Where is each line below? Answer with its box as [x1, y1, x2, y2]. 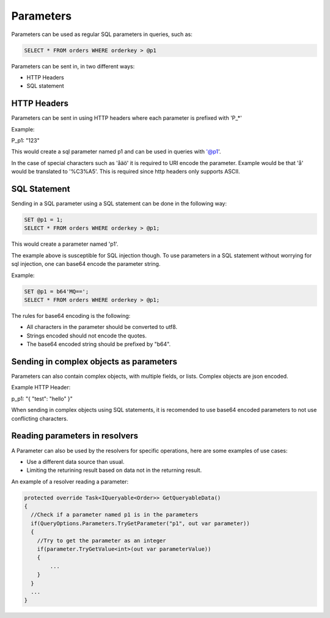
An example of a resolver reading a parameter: [11, 477, 129, 485]
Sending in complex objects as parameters [11, 356, 177, 367]
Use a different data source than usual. [26, 458, 125, 465]
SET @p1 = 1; [24, 216, 64, 223]
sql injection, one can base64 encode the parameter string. [11, 260, 161, 268]
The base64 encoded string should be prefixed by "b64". [26, 340, 171, 348]
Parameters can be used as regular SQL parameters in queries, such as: [11, 31, 193, 38]
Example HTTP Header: [11, 384, 71, 391]
